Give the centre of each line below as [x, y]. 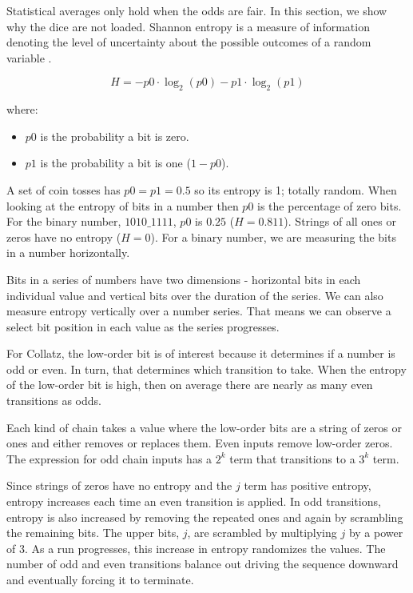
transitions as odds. [54, 401]
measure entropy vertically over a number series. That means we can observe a [199, 311]
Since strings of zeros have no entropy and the [119, 485]
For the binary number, [64, 221]
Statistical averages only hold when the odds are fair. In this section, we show [197, 10]
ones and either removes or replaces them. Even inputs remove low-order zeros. [200, 443]
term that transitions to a [292, 458]
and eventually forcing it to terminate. [100, 580]
